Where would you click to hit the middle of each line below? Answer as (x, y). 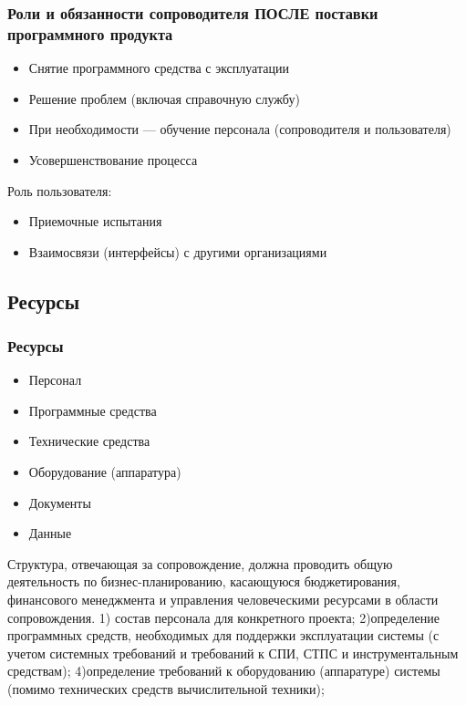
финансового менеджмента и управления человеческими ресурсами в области (223, 600)
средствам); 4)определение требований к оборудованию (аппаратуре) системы (224, 671)
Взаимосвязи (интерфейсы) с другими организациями (178, 251)
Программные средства (93, 410)
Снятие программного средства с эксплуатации (159, 68)
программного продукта (90, 33)
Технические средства (89, 441)
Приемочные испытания (95, 221)
